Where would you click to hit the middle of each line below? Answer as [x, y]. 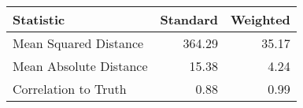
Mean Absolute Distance [80, 66]
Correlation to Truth [70, 89]
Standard [189, 19]
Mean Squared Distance [78, 43]
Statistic [39, 19]
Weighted [261, 19]
